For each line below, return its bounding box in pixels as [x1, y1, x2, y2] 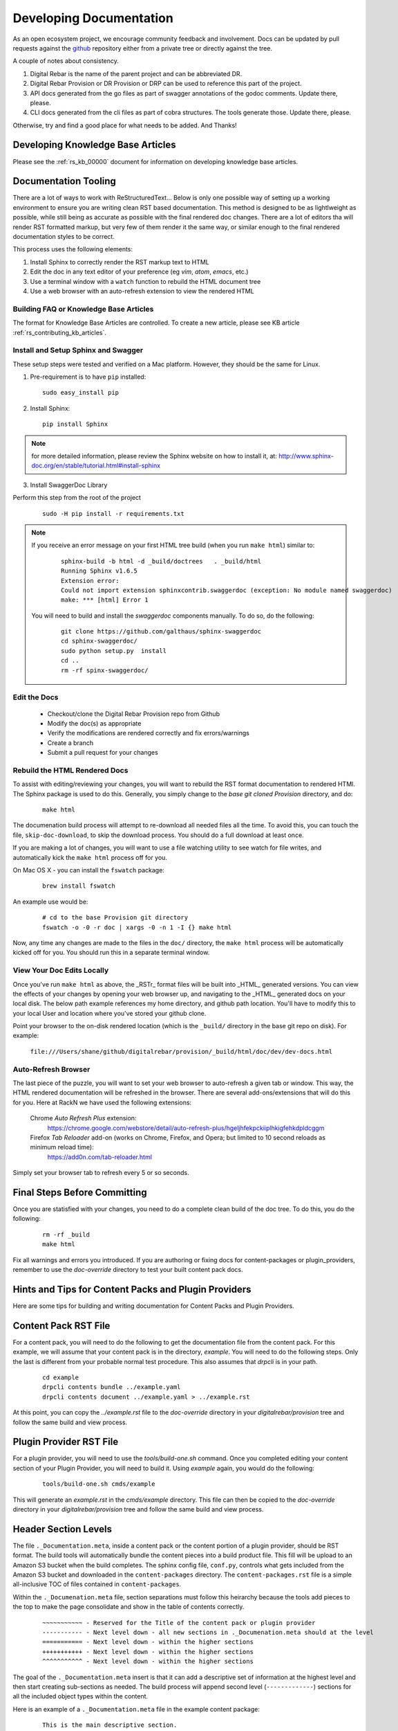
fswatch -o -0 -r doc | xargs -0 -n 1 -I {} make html [42, 923, 232, 931]
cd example [42, 1373, 79, 1381]
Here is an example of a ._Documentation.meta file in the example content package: [12, 1705, 260, 1713]
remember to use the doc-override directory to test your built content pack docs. [12, 1266, 243, 1273]
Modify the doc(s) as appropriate [47, 719, 142, 727]
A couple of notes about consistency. [12, 57, 119, 65]
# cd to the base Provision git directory [42, 914, 189, 922]
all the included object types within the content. [12, 1692, 149, 1701]
